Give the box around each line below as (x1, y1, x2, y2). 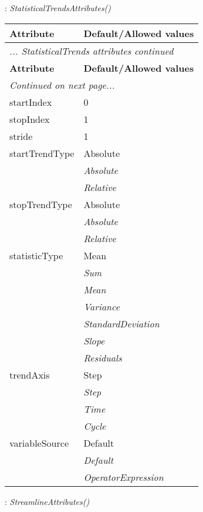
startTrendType (9, 146, 75, 160)
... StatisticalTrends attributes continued (9, 43, 174, 58)
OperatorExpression (83, 470, 164, 484)
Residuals (83, 350, 122, 364)
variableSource (9, 436, 69, 450)
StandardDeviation (83, 316, 160, 330)
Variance (83, 299, 120, 313)
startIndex (9, 95, 52, 109)
